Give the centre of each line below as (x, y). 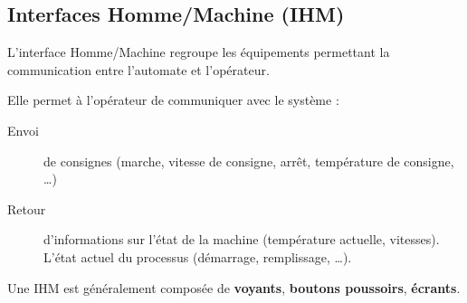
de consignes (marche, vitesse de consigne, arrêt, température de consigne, (249, 161)
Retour (27, 208)
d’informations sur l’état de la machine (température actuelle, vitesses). (242, 239)
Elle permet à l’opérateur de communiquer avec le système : (173, 100)
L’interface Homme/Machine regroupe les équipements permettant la (199, 52)
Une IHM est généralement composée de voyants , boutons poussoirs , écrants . (234, 287)
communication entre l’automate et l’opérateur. (138, 69)
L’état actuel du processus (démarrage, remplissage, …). (198, 256)
